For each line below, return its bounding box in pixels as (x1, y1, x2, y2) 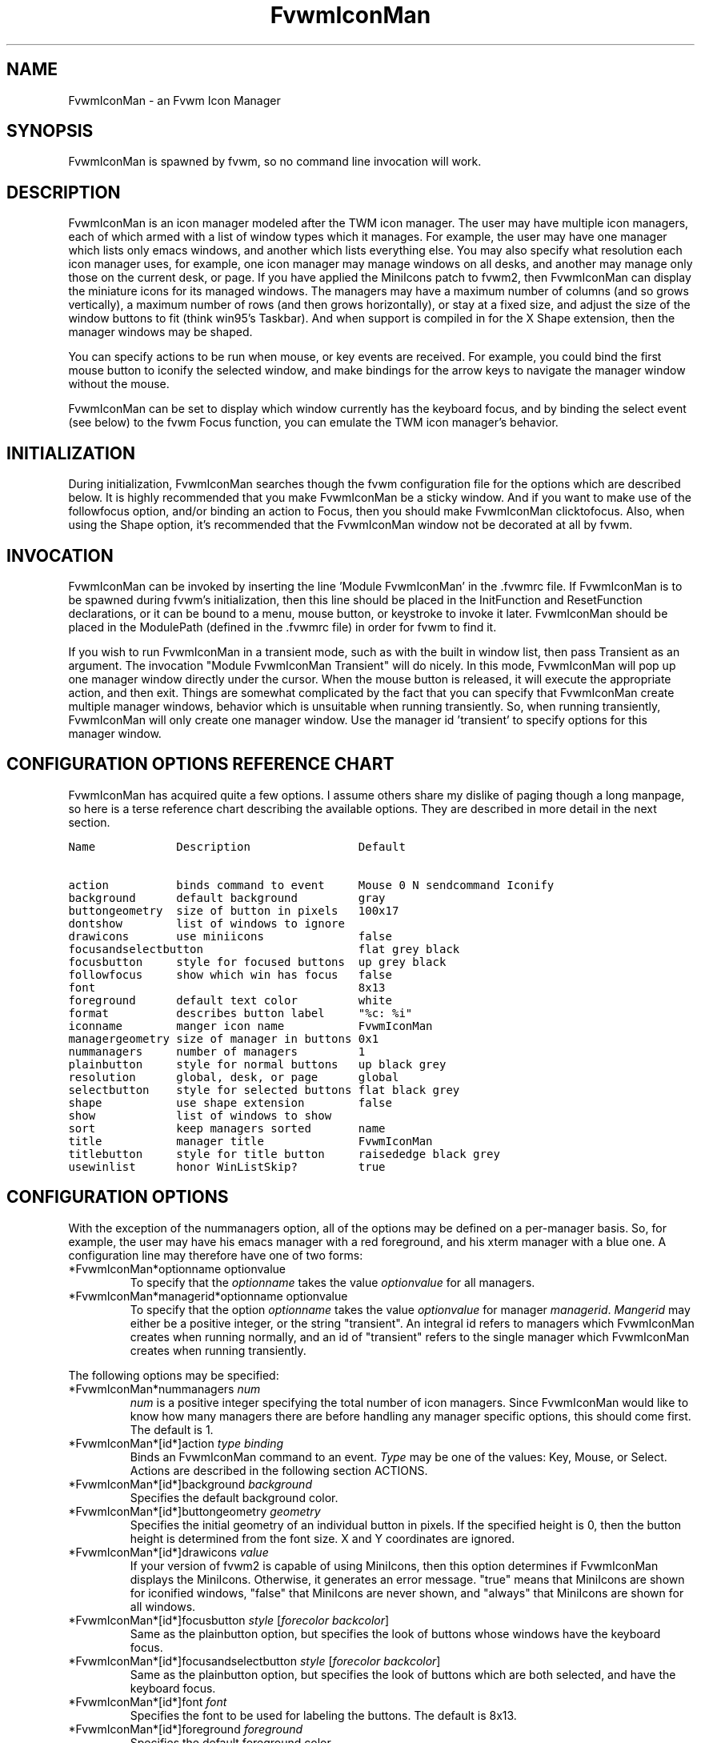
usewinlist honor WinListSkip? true (68, 1160, 386, 1173)
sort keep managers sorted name (68, 1121, 386, 1135)
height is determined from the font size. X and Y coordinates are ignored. (130, 1531, 515, 1545)
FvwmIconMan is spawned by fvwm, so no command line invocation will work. (68, 154, 482, 169)
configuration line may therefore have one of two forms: (68, 1248, 363, 1262)
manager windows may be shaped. (68, 325, 253, 339)
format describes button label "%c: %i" (68, 1006, 413, 1020)
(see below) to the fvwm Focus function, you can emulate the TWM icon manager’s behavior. (68, 415, 559, 430)
